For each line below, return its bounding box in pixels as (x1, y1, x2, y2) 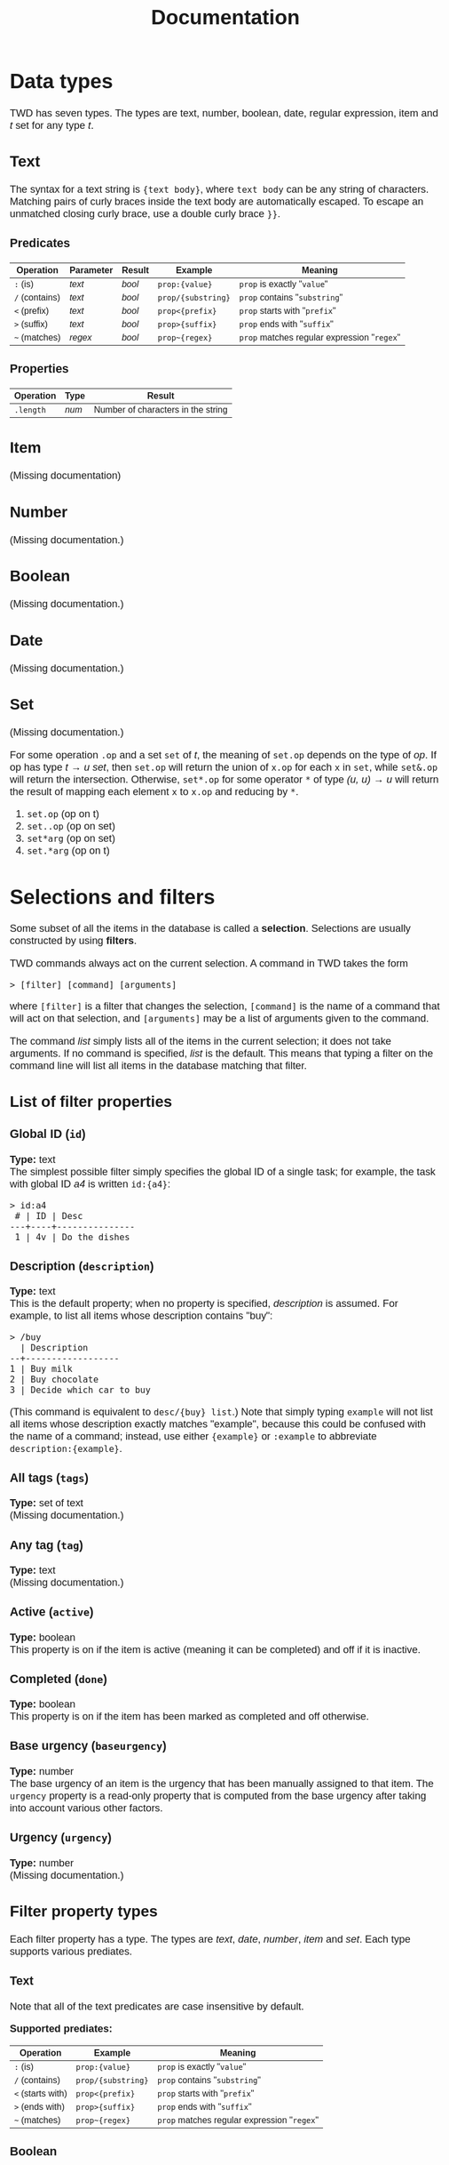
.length (13, 405, 47, 415)
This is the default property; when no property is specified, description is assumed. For (9, 1297, 398, 1310)
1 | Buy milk (9, 1363, 74, 1375)
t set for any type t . (9, 118, 94, 132)
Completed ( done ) (9, 1672, 107, 1687)
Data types (9, 69, 114, 93)
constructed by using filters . (9, 934, 138, 947)
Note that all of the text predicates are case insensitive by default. (9, 2000, 304, 2012)
